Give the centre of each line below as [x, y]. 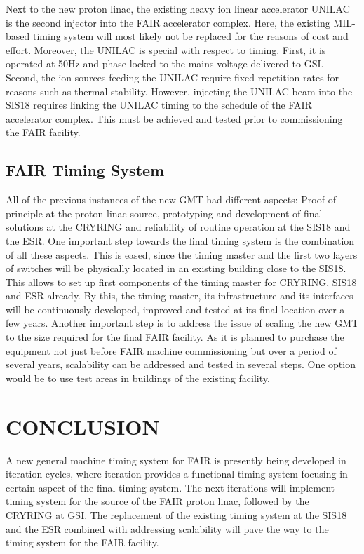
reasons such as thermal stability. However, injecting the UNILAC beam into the [179, 91]
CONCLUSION [83, 426]
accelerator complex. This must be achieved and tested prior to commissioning [174, 118]
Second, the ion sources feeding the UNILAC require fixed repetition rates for [173, 77]
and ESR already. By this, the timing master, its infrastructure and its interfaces [180, 296]
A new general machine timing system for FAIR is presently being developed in [176, 460]
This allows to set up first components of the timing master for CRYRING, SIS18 [181, 282]
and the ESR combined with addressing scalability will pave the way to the [167, 528]
